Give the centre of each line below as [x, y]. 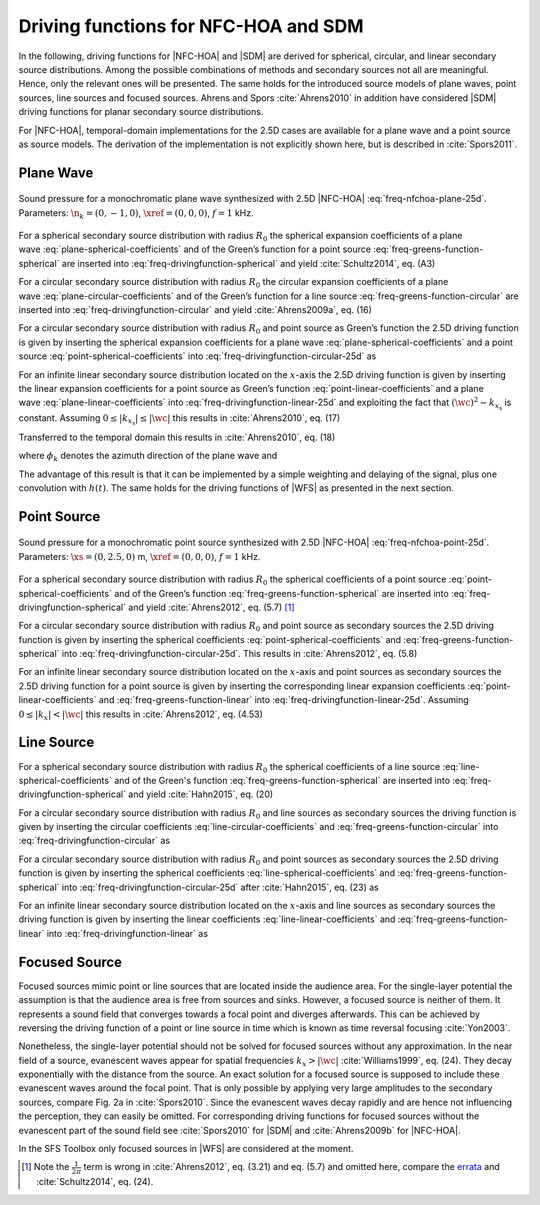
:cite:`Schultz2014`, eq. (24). [95, 1182]
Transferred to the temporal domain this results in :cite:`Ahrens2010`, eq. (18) [177, 437]
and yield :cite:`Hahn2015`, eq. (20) [201, 794]
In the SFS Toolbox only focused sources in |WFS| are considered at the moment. [186, 1149]
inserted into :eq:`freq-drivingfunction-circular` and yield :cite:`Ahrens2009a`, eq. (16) [195, 310]
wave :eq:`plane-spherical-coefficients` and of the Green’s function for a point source [195, 249]
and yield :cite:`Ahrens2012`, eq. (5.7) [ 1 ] [211, 607]
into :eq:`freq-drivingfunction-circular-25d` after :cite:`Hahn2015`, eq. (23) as [220, 887]
